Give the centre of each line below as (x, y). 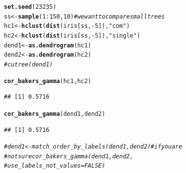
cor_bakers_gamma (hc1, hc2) (48, 81)
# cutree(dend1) (29, 64)
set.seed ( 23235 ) (30, 7)
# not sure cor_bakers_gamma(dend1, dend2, (69, 156)
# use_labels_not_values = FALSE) (55, 166)
